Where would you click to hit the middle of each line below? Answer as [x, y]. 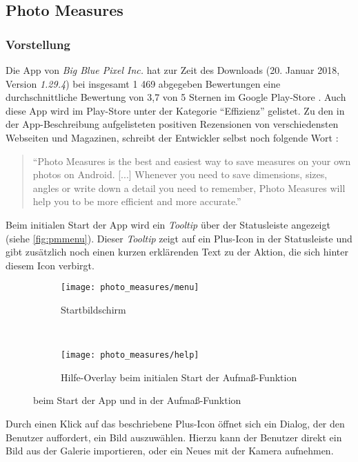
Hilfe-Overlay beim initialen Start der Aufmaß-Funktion [179, 377]
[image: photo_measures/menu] [130, 288]
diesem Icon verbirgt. [50, 265]
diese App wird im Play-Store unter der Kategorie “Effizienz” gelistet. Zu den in [175, 110]
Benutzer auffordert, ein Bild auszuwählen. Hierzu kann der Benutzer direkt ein [174, 437]
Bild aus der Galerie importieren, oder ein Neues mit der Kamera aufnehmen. [170, 451]
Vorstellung [38, 44]
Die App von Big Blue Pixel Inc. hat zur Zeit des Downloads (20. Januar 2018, [173, 70]
